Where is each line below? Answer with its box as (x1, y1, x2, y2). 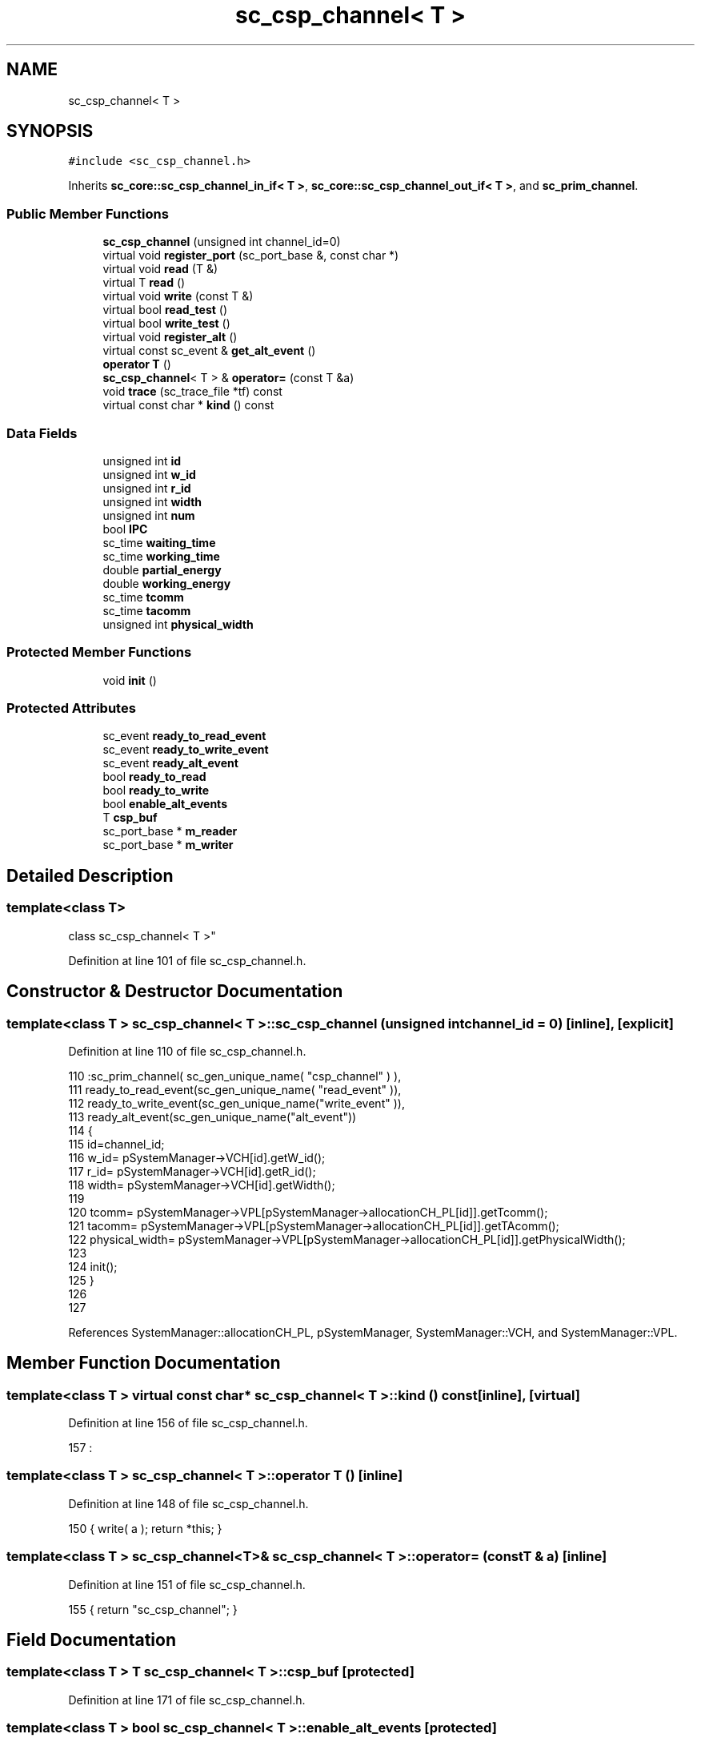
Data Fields (6, 424, 78, 441)
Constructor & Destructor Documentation (6, 981, 343, 1002)
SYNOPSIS (6, 121, 94, 142)
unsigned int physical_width (102, 617, 254, 631)
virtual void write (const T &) (102, 289, 254, 304)
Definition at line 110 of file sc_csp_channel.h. (68, 1044, 306, 1058)
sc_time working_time (102, 549, 220, 563)
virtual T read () (102, 276, 186, 290)
